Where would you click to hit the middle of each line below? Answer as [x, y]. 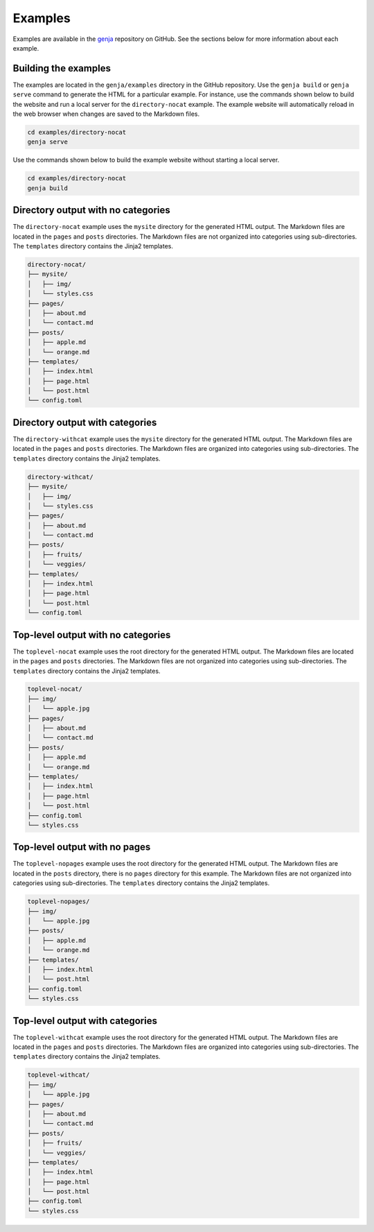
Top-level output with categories [85, 1021]
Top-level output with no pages [82, 847]
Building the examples [62, 68]
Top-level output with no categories [92, 635]
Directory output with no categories [91, 211]
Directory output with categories [85, 422]
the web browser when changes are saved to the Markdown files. [106, 114]
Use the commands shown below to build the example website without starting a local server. [146, 160]
